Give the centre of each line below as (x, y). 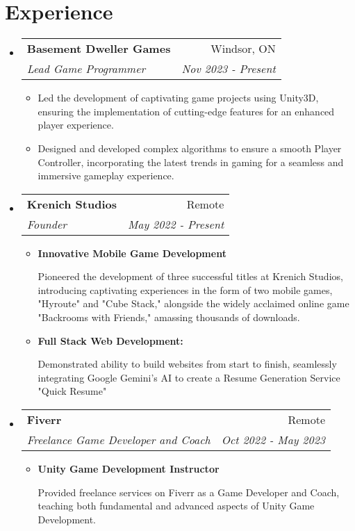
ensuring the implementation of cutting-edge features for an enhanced (186, 111)
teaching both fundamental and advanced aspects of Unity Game (176, 506)
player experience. (76, 125)
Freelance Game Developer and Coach (118, 440)
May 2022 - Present (176, 224)
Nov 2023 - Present (229, 69)
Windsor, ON (243, 49)
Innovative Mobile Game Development (132, 253)
